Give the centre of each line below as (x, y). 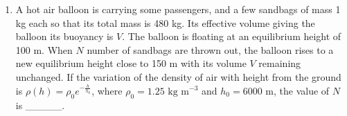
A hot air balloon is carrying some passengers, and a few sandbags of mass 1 (178, 9)
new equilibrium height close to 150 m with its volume (131, 63)
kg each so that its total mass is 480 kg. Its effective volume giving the (165, 22)
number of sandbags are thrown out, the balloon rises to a (210, 49)
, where (107, 91)
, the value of (301, 91)
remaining (280, 63)
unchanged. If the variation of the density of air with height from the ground (178, 76)
